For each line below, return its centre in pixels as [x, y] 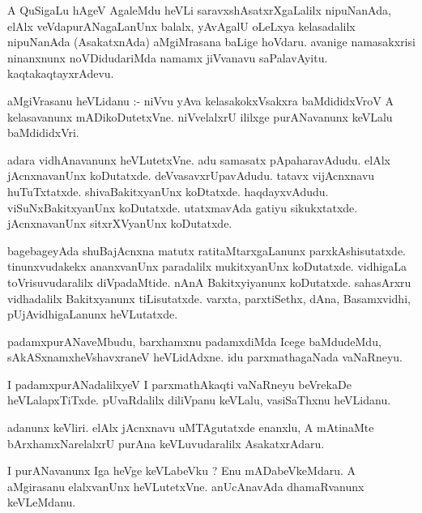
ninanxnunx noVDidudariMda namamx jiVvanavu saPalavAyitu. [168, 57]
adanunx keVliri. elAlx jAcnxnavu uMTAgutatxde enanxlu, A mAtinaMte [191, 427]
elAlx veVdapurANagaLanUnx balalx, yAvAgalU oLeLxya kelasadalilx [181, 26]
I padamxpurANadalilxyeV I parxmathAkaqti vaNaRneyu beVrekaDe [179, 384]
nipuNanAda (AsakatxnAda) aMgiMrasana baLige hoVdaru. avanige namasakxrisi [211, 42]
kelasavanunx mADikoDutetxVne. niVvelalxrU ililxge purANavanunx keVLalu [200, 116]
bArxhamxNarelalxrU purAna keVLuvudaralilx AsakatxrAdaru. [166, 443]
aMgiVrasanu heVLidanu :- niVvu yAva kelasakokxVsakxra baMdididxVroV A [201, 100]
